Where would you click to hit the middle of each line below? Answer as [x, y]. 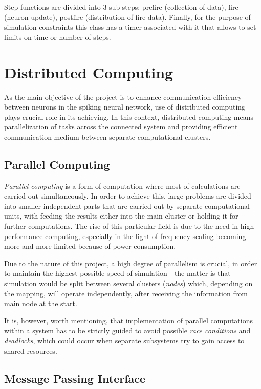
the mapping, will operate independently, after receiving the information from [126, 293]
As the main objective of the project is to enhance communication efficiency [123, 96]
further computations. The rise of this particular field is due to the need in [121, 226]
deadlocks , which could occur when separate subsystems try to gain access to [124, 340]
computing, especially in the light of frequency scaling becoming [146, 236]
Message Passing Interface [75, 378]
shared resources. [31, 350]
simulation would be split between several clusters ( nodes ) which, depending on [128, 283]
